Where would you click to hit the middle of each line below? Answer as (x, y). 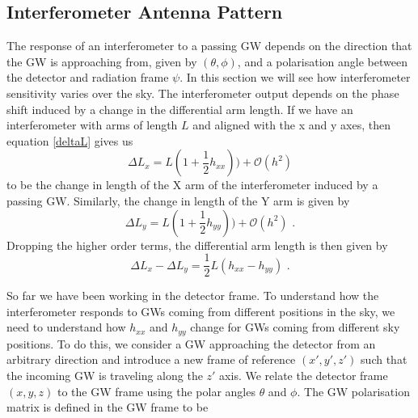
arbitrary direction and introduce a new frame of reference (151, 359)
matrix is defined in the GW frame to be (108, 407)
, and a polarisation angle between (322, 61)
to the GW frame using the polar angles (156, 391)
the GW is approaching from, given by (102, 61)
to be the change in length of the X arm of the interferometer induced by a (192, 185)
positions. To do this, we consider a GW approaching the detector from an (191, 343)
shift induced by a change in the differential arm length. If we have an (180, 109)
